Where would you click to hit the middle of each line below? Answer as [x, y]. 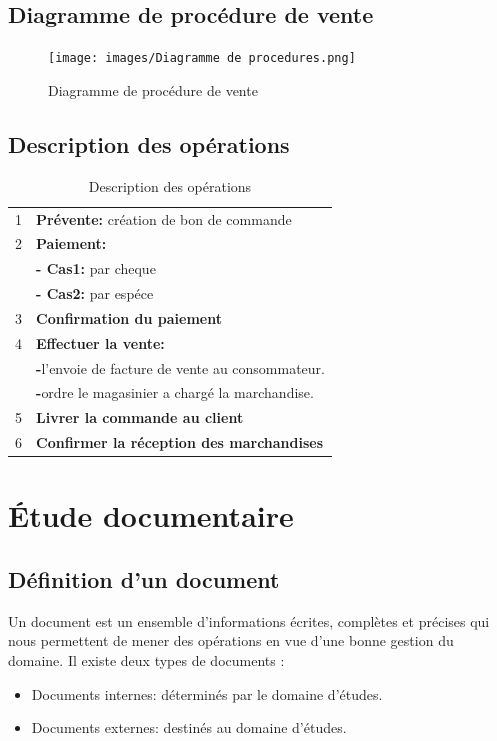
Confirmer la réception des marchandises [180, 442]
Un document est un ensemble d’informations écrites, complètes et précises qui [249, 620]
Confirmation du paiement [129, 317]
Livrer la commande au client [140, 417]
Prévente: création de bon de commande [164, 218]
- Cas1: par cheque [96, 268]
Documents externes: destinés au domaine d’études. [189, 727]
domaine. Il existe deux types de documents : [146, 659]
